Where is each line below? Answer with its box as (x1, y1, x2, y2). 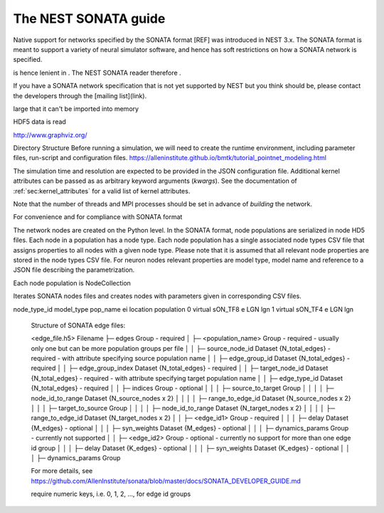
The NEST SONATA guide (13, 11, 166, 26)
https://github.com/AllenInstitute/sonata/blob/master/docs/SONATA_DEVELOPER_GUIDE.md (31, 477, 302, 485)
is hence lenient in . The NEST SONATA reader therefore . (13, 68, 181, 77)
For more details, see (31, 467, 93, 475)
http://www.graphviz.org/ (13, 130, 87, 139)
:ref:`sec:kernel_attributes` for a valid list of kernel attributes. (13, 186, 191, 195)
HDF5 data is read (13, 117, 67, 126)
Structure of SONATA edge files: (31, 321, 126, 329)
